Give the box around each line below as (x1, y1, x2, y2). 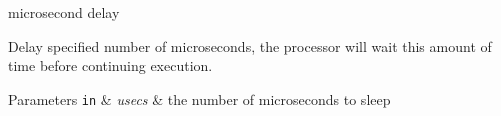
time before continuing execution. (8, 55, 213, 76)
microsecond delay (8, 2, 120, 22)
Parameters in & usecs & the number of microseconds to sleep (8, 88, 391, 109)
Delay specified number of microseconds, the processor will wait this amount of (8, 35, 492, 56)
